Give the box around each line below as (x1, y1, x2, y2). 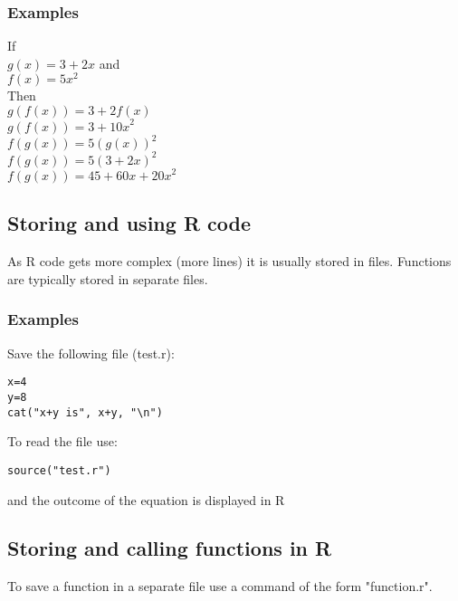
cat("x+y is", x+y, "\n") (7, 405, 163, 419)
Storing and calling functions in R (7, 534, 332, 562)
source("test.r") (7, 463, 111, 477)
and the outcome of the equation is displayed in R (7, 490, 285, 509)
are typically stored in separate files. (7, 269, 208, 288)
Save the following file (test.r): (7, 343, 175, 362)
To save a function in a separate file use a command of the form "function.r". (7, 577, 433, 596)
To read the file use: (7, 432, 118, 451)
